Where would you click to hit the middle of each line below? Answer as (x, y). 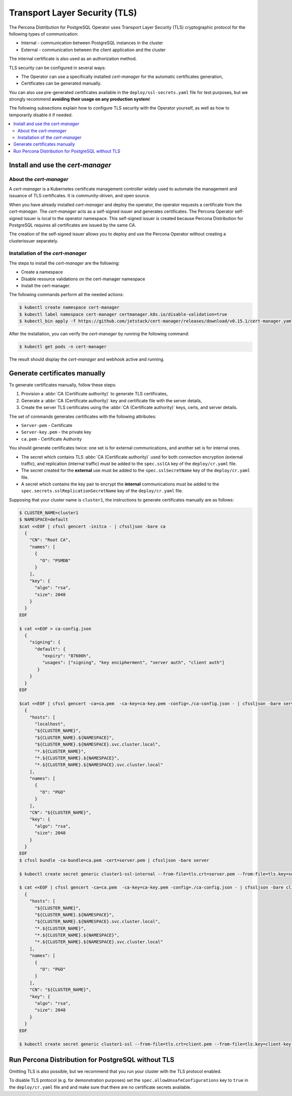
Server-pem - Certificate (47, 425)
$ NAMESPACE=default (44, 520)
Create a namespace (42, 272)
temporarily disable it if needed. (41, 115)
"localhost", (50, 724)
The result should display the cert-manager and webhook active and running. (87, 359)
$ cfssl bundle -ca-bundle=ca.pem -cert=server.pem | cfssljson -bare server (114, 860)
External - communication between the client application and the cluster (93, 50)
